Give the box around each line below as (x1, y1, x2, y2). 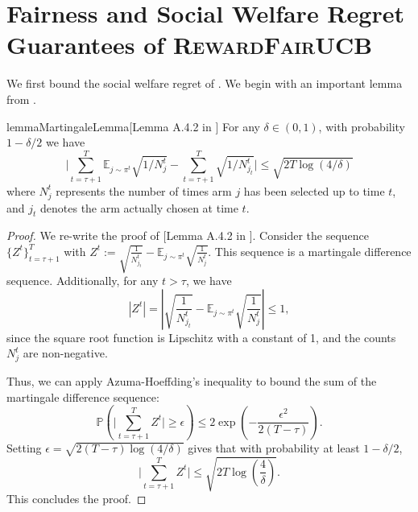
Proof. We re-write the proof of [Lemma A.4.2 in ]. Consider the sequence (6, 227, 369, 244)
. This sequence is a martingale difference (208, 242, 412, 259)
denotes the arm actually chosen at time (40, 199, 238, 216)
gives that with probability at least (188, 440, 360, 456)
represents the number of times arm (56, 182, 232, 199)
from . (6, 90, 37, 107)
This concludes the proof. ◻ (6, 490, 147, 507)
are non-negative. (23, 345, 108, 361)
